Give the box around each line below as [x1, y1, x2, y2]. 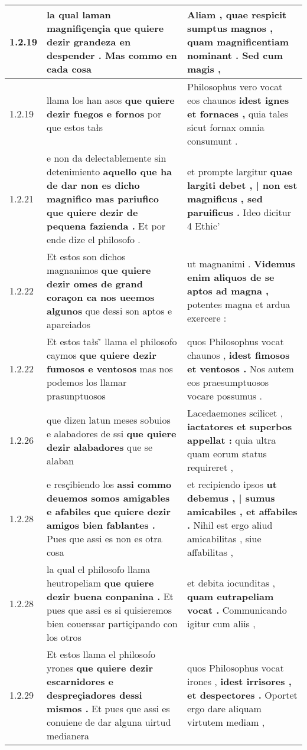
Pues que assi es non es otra [47, 532, 162, 545]
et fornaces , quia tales [187, 107, 288, 120]
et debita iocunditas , [187, 576, 275, 589]
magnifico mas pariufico [47, 192, 159, 205]
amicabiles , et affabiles [187, 505, 298, 518]
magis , [187, 62, 221, 76]
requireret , [187, 460, 233, 474]
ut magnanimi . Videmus [187, 256, 295, 270]
